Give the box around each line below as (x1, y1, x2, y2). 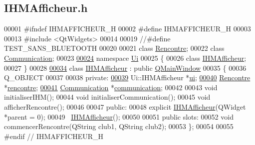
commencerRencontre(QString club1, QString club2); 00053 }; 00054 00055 (4, 121, 234, 132)
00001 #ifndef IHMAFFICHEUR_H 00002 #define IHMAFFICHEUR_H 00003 (4, 23, 251, 34)
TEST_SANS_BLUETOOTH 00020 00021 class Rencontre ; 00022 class (4, 43, 225, 53)
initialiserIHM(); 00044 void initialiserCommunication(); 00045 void (4, 92, 211, 102)
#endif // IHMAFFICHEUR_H (4, 131, 104, 141)
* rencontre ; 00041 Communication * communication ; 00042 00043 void (4, 82, 218, 92)
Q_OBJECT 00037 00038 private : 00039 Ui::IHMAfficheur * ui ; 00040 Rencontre (4, 72, 251, 83)
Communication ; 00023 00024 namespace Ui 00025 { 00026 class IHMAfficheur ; (4, 52, 247, 63)
